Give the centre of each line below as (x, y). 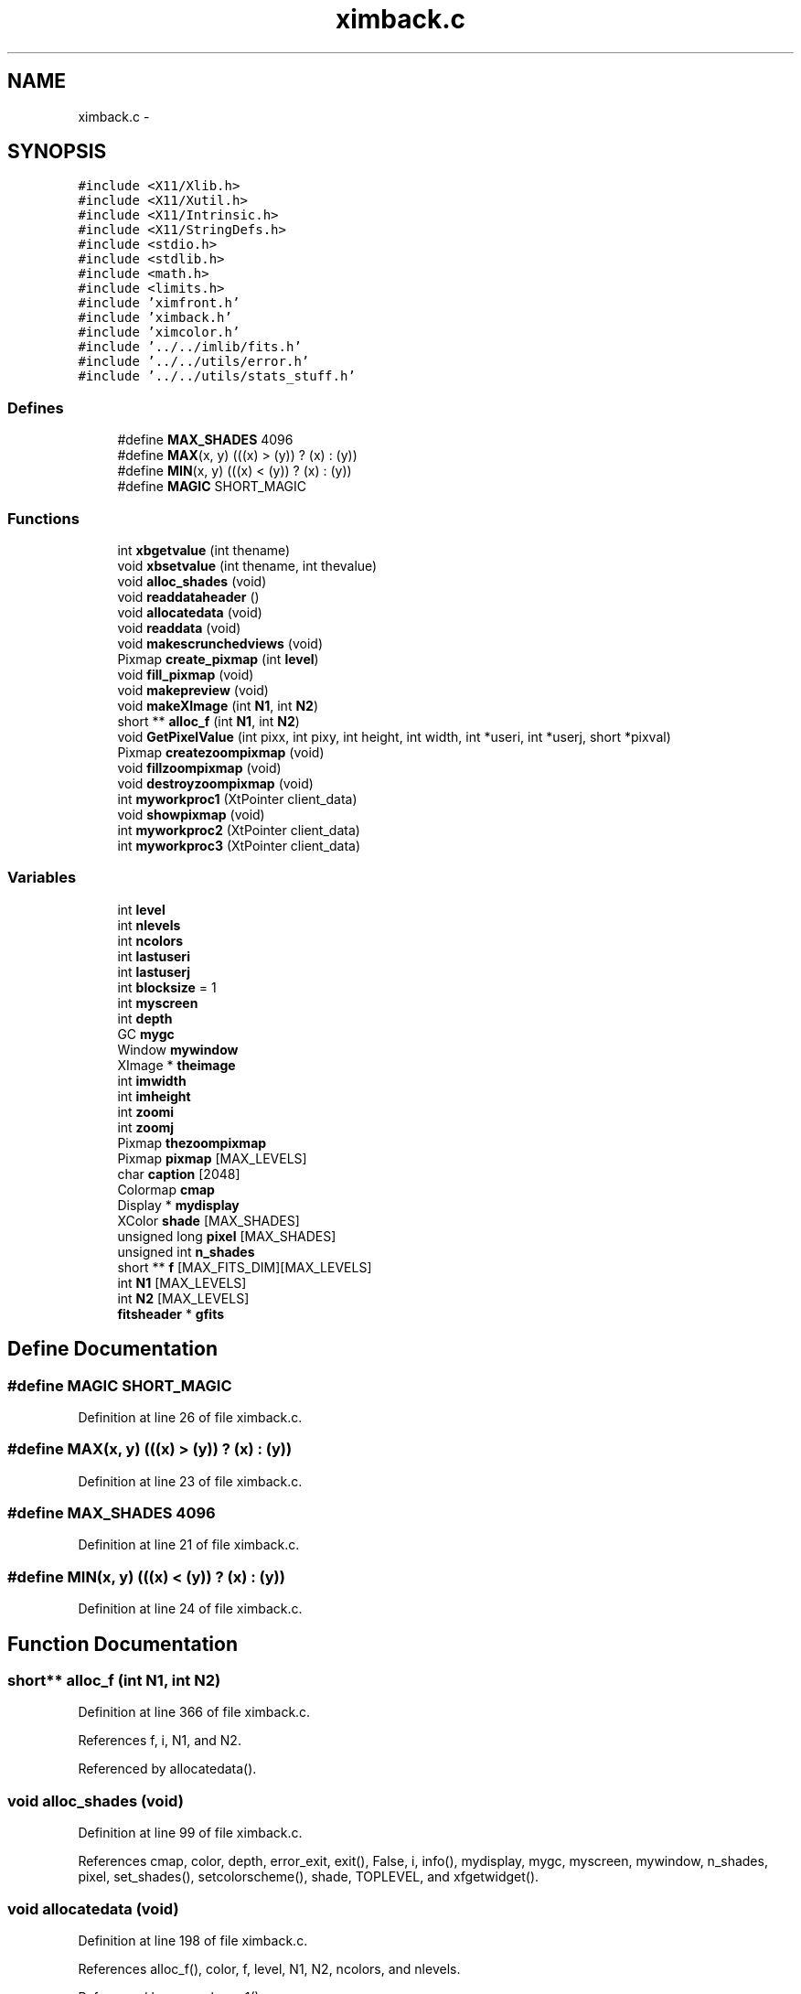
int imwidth (152, 1080)
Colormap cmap (166, 1189)
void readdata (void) (179, 627)
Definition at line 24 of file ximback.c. (190, 1609)
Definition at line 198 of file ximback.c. (193, 1940)
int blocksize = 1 (167, 987)
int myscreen (158, 1002)
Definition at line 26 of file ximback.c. (190, 1417)
